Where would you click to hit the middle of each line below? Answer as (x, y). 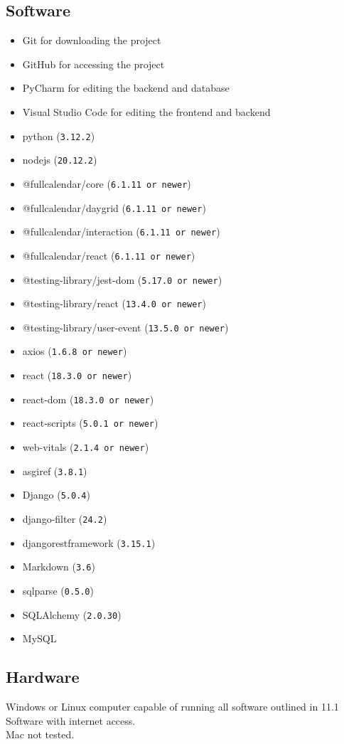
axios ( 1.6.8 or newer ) (75, 351)
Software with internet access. (71, 720)
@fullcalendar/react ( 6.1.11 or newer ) (109, 255)
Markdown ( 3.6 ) (59, 567)
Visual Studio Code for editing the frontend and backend (146, 111)
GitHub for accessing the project (93, 64)
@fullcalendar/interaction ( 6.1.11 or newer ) (121, 232)
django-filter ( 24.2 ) (65, 519)
